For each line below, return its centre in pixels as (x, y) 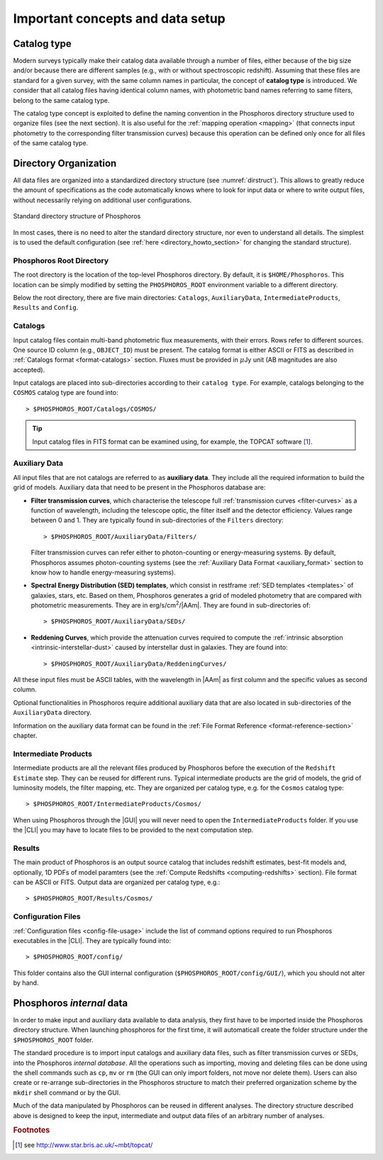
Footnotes (32, 1130)
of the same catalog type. (51, 143)
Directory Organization (65, 163)
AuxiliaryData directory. (52, 713)
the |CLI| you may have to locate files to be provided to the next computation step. (133, 830)
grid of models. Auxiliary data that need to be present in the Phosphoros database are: (139, 487)
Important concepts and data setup (120, 18)
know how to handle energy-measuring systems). (104, 572)
